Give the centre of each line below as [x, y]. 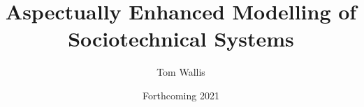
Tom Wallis [181, 72]
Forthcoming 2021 [181, 95]
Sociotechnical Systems [181, 39]
